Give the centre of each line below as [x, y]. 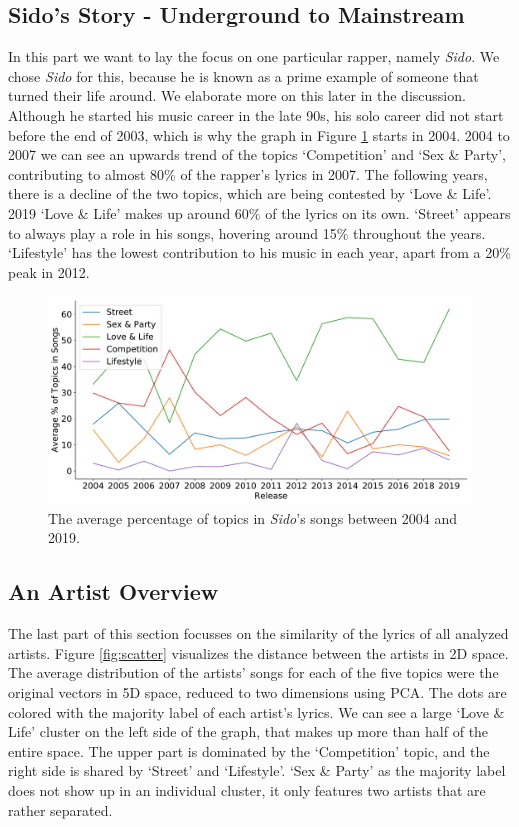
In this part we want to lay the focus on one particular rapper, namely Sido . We [254, 56]
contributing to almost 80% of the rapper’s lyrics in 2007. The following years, [248, 173]
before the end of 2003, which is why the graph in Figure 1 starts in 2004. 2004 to [259, 134]
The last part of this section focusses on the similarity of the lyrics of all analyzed [258, 633]
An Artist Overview [113, 591]
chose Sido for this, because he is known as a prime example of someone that [243, 75]
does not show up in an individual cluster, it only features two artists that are [247, 789]
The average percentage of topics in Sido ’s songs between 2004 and [253, 517]
